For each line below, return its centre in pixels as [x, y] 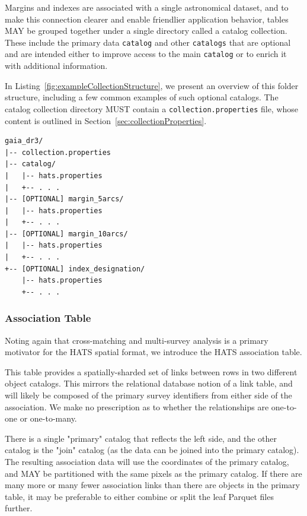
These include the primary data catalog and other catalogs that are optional [148, 42]
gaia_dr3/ [24, 141]
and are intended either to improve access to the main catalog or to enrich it [146, 54]
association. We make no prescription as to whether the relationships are [137, 406]
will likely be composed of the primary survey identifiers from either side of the [148, 395]
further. [19, 508]
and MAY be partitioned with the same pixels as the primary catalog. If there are [153, 473]
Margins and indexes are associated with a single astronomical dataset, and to [147, 7]
